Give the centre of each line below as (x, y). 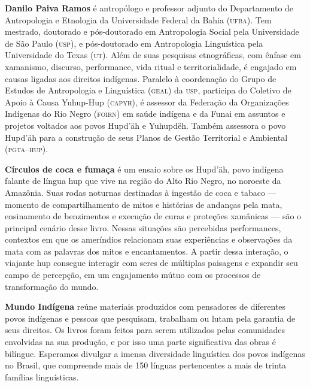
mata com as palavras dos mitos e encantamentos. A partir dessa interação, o (147, 251)
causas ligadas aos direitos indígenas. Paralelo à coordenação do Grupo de (141, 78)
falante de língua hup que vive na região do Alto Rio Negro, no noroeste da (143, 181)
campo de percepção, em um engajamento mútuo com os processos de (133, 275)
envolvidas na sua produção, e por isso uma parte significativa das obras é (140, 342)
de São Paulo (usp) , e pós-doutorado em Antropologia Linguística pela (134, 43)
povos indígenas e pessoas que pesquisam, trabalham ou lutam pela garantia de (150, 318)
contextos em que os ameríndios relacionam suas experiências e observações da (149, 239)
